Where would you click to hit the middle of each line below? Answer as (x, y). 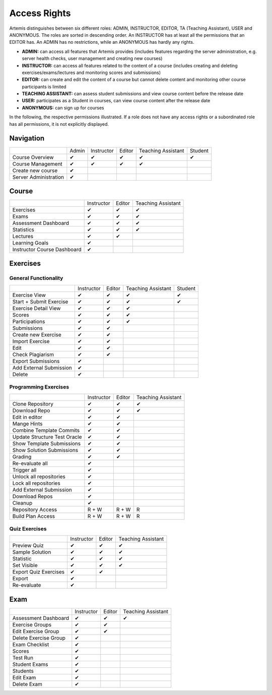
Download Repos (32, 496)
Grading (22, 456)
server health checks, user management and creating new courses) (92, 58)
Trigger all (24, 470)
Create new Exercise (37, 335)
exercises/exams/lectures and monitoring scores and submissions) (91, 72)
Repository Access (35, 509)
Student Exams (30, 664)
